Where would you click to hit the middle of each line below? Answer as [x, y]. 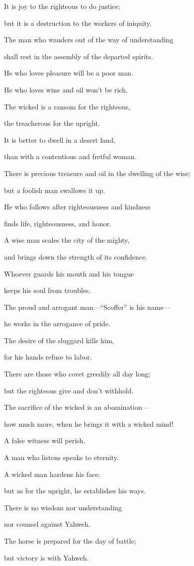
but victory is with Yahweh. [47, 557]
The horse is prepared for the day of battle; [70, 541]
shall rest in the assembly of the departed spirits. [79, 56]
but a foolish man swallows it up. [55, 190]
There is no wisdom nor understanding [63, 507]
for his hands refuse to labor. [48, 357]
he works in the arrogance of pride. [57, 324]
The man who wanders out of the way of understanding [89, 40]
